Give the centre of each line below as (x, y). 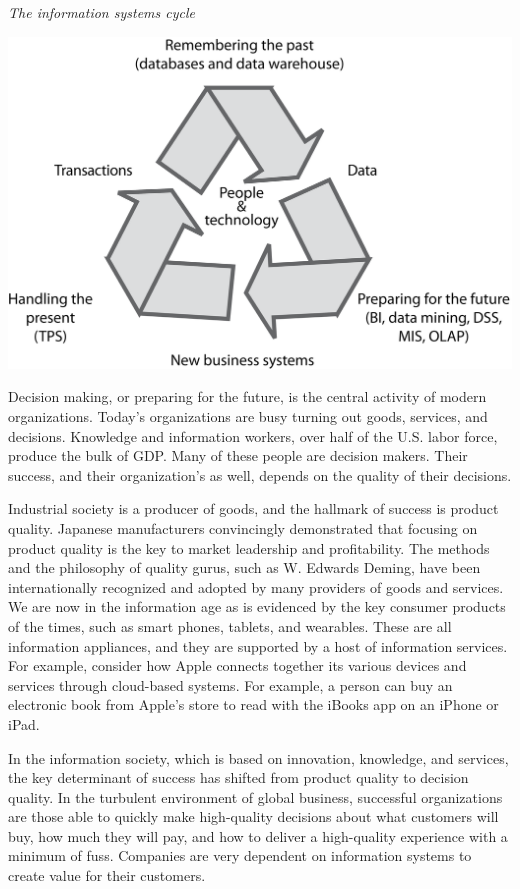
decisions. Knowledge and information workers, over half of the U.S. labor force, (253, 435)
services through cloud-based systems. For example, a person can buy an (230, 684)
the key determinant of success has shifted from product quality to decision (238, 777)
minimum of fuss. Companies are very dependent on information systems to (240, 855)
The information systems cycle (101, 12)
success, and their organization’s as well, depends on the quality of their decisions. (260, 474)
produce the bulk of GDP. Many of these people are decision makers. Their (238, 455)
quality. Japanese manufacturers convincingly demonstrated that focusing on (243, 527)
